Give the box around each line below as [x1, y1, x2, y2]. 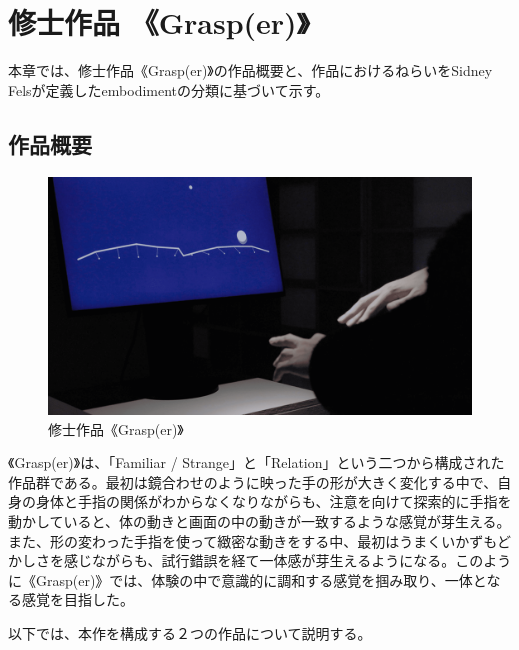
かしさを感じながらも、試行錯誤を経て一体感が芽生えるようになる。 [8, 550, 456, 571]
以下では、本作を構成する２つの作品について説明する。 [8, 622, 372, 643]
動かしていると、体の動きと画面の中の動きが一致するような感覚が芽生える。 [8, 510, 511, 531]
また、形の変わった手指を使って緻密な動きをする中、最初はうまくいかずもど [8, 530, 512, 551]
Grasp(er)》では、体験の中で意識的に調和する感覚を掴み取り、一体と [35, 569, 487, 590]
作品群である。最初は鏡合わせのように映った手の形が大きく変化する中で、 [8, 471, 498, 492]
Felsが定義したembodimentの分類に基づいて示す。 [8, 79, 330, 100]
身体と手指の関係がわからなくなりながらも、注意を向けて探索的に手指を [35, 491, 512, 512]
